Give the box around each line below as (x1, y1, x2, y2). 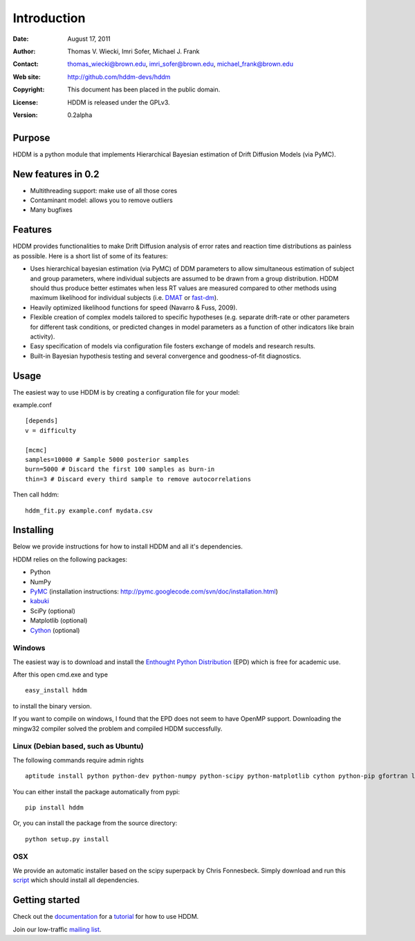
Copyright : (12, 85, 45, 93)
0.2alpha (67, 111, 93, 119)
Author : (12, 47, 36, 55)
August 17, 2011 (67, 35, 111, 43)
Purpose (12, 132, 50, 143)
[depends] (25, 417, 58, 425)
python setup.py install (25, 835, 109, 843)
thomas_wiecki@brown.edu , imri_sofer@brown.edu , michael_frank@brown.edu (67, 60, 294, 69)
